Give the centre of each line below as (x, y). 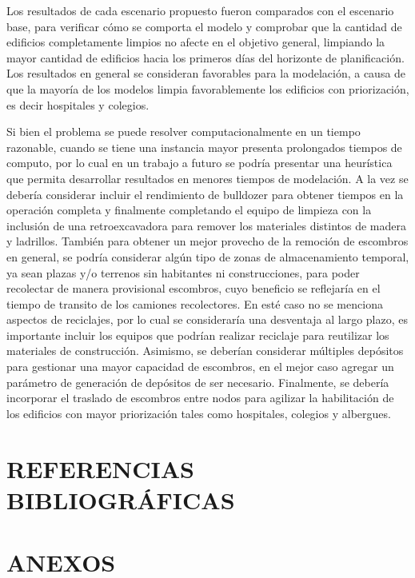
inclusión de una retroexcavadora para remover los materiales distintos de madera (207, 225)
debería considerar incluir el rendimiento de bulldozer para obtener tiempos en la (205, 194)
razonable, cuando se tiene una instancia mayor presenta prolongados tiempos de (204, 147)
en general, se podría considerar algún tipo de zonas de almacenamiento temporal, (208, 256)
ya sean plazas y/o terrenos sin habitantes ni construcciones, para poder (183, 272)
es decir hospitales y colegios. (78, 104)
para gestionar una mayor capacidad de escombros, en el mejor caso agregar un (200, 367)
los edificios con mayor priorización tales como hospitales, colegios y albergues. (199, 413)
